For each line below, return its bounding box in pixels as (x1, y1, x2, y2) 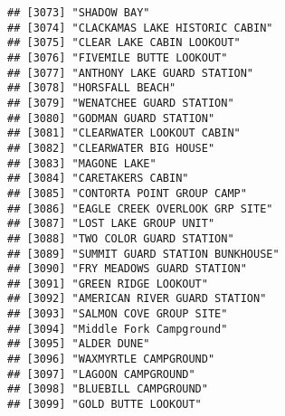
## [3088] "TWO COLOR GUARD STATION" (7, 232, 234, 245)
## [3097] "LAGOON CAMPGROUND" (7, 367, 195, 381)
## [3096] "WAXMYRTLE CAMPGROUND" (7, 353, 215, 366)
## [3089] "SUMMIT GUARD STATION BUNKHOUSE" (7, 247, 280, 260)
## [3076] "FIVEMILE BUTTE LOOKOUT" (7, 51, 228, 64)
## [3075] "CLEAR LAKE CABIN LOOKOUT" (7, 36, 241, 50)
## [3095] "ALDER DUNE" (7, 337, 150, 351)
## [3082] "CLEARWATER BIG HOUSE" (7, 141, 215, 155)
